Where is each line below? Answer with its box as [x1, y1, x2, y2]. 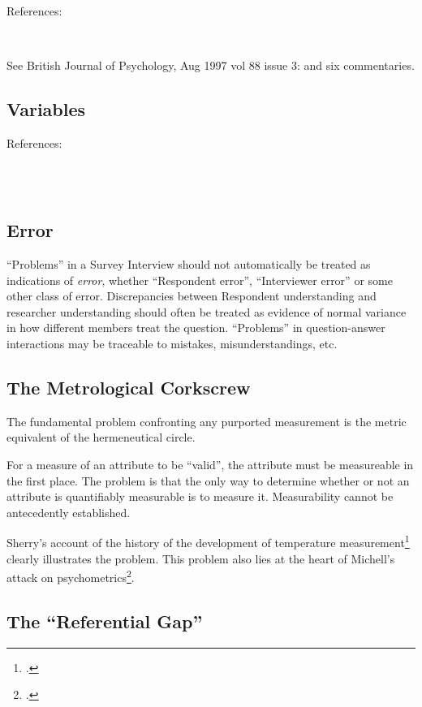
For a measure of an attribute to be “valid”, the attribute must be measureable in [6, 455, 414, 472]
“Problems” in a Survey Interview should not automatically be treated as [6, 255, 371, 272]
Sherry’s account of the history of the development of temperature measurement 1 [6, 532, 410, 550]
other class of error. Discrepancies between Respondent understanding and [6, 287, 377, 304]
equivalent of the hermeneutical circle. [6, 429, 196, 446]
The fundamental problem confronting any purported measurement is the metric [6, 412, 407, 429]
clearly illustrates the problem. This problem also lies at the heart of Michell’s [6, 550, 395, 567]
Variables [6, 97, 86, 122]
